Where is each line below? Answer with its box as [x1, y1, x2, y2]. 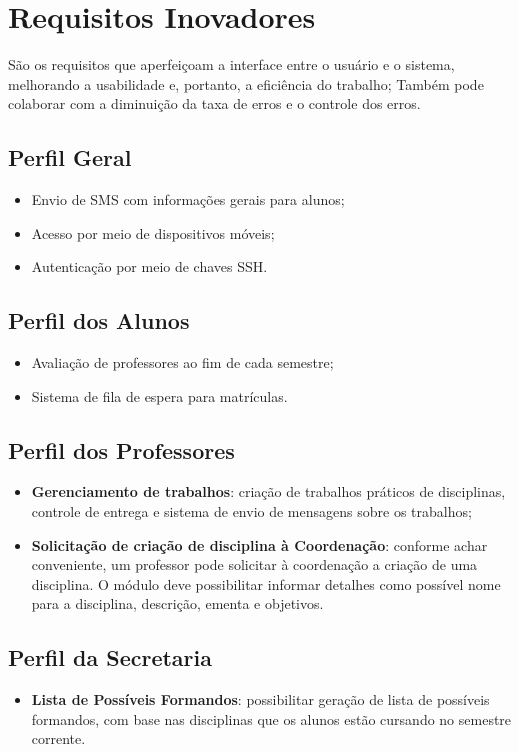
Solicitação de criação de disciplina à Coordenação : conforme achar [31, 534, 488, 555]
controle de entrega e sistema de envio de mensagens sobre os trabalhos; [31, 501, 472, 522]
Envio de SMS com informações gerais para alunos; [31, 189, 345, 210]
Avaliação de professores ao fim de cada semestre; [31, 352, 334, 373]
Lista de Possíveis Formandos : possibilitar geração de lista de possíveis [31, 689, 490, 710]
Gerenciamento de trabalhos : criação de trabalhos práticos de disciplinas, [31, 481, 506, 502]
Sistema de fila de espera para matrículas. [31, 385, 288, 406]
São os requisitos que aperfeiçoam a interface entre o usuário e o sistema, [8, 54, 455, 75]
